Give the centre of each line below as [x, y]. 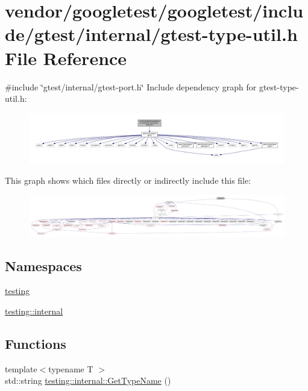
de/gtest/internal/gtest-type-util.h [151, 34]
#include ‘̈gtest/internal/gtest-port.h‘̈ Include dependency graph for [131, 86]
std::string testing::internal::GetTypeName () [88, 380]
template [21, 368]
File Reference [66, 58]
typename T [71, 368]
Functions [36, 344]
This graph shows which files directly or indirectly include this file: [128, 180]
